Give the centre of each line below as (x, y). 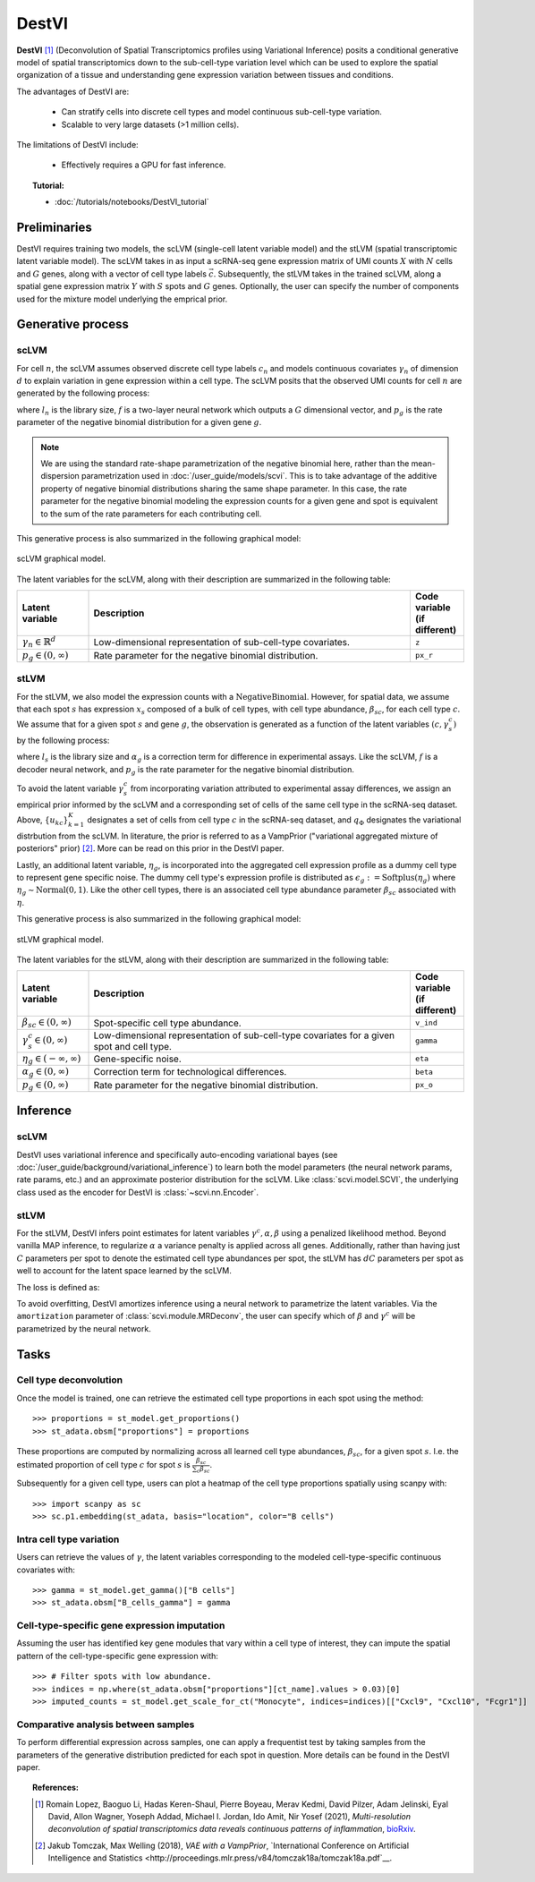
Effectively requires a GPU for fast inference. (144, 165)
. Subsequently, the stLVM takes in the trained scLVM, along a (327, 274)
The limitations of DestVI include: (77, 144)
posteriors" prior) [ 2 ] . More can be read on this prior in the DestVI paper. (150, 848)
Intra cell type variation (68, 1539)
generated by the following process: (83, 393)
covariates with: (46, 1570)
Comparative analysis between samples (106, 1724)
